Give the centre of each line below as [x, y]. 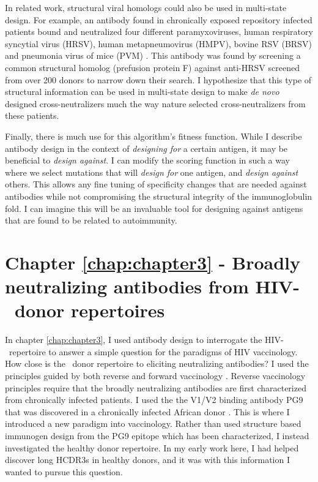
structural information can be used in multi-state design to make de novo [142, 92]
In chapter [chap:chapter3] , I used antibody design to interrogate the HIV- [144, 340]
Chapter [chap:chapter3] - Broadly [153, 262]
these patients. [32, 115]
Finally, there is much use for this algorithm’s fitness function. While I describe [153, 136]
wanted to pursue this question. [64, 471]
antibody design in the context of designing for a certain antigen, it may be [146, 148]
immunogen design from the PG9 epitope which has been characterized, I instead [157, 435]
